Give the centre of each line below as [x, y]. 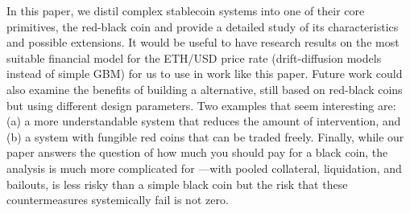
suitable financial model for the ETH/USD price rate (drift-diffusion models [194, 57]
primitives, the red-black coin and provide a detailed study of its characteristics [203, 26]
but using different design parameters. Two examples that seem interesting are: [201, 105]
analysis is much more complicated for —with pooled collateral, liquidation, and [204, 168]
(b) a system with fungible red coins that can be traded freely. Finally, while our [205, 136]
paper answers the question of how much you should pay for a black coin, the [197, 152]
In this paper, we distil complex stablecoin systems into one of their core [186, 10]
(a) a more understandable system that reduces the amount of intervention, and [204, 121]
